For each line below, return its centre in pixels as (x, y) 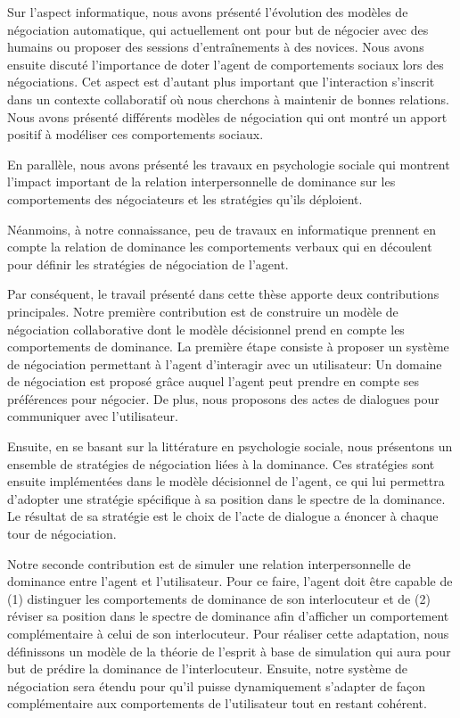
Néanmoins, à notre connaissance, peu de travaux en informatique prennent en (222, 229)
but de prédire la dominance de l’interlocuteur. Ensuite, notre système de (208, 668)
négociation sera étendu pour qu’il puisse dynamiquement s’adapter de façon (217, 685)
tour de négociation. (62, 534)
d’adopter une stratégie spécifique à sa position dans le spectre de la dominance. (226, 498)
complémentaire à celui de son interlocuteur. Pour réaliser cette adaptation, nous (228, 633)
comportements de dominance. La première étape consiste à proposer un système (228, 347)
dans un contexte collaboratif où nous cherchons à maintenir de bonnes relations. (229, 99)
